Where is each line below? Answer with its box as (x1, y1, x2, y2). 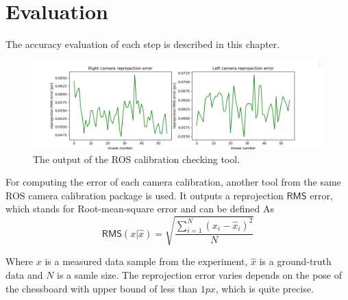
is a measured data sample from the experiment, (45, 254, 248, 268)
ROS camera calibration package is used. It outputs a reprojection (5, 188, 284, 202)
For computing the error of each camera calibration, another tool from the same (5, 175, 341, 189)
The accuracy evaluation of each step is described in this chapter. (5, 37, 280, 51)
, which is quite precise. (215, 281, 314, 295)
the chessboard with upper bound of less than (5, 281, 198, 295)
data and (5, 268, 43, 282)
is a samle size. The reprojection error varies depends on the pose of (57, 268, 343, 282)
